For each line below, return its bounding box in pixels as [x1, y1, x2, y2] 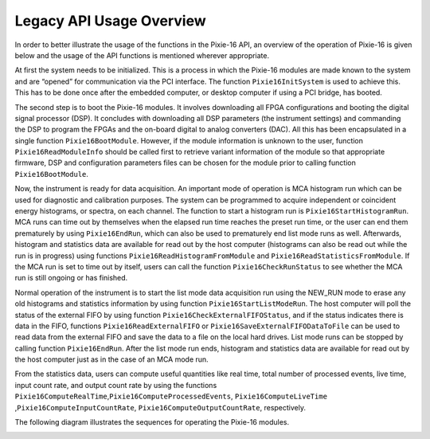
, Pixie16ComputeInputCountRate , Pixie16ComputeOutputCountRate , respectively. [14, 402, 307, 412]
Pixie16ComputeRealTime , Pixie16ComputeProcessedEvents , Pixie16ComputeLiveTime [14, 391, 328, 402]
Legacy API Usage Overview [14, 12, 206, 29]
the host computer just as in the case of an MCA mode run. [14, 355, 209, 364]
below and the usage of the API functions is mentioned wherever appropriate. [14, 50, 270, 60]
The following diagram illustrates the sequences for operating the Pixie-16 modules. [14, 417, 290, 427]
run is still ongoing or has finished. [14, 273, 128, 283]
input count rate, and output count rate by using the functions [14, 380, 217, 390]
